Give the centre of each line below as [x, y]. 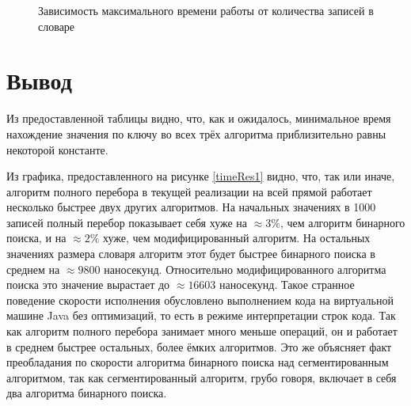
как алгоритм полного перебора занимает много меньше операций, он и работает [202, 331]
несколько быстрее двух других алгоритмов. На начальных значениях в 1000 [191, 207]
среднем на [33, 269]
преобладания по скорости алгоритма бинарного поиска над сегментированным [198, 362]
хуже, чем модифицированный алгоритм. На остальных [237, 238]
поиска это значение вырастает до [88, 285]
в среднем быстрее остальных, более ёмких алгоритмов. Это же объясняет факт [199, 346]
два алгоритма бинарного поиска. [87, 393]
